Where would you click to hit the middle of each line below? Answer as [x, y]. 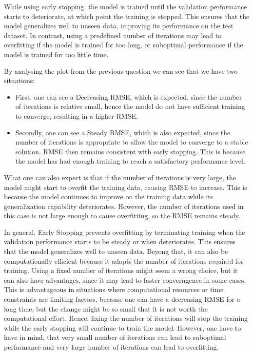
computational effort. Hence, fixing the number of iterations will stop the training [126, 318]
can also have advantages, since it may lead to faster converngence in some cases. [125, 280]
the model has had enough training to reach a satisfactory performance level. [130, 161]
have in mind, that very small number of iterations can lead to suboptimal [115, 337]
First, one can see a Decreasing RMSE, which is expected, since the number [129, 96]
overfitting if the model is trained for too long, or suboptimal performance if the [124, 45]
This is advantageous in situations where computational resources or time [114, 289]
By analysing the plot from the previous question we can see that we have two [121, 71]
